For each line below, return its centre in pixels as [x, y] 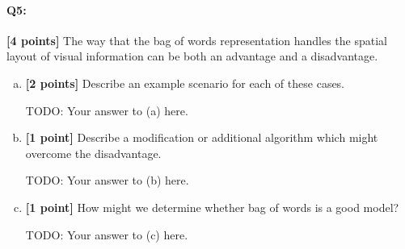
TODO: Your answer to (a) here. [107, 110]
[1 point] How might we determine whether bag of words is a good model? [212, 207]
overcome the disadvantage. [93, 153]
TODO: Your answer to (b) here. [107, 180]
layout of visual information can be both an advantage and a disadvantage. [192, 56]
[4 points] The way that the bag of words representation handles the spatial [197, 40]
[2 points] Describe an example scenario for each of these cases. [185, 83]
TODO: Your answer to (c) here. [107, 234]
